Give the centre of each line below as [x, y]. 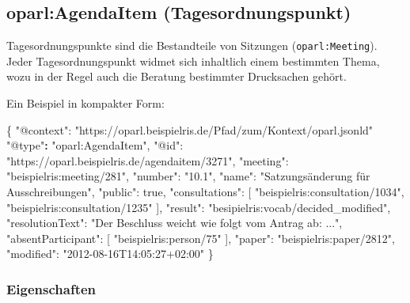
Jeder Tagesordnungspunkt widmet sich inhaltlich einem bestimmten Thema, [193, 61]
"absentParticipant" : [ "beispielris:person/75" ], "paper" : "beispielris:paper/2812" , [201, 238]
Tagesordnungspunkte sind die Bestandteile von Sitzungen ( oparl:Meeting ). [192, 45]
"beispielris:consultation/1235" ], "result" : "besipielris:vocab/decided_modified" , [199, 207]
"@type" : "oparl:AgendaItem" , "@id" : [95, 145]
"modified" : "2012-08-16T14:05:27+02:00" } [110, 254]
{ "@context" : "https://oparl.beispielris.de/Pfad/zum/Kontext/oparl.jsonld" [190, 129]
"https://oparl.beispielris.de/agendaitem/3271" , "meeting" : [148, 160]
